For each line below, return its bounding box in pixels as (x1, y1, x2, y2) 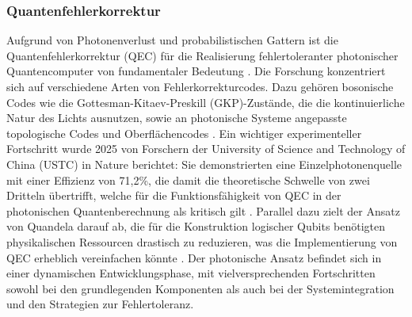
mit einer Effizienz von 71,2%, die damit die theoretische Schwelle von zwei (6, 171, 370, 188)
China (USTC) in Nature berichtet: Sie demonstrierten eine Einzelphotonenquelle (6, 155, 402, 172)
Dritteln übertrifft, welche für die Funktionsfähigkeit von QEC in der (6, 187, 341, 204)
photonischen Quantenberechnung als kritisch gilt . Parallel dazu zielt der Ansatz (6, 202, 400, 219)
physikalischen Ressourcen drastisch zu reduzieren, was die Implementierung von (6, 233, 398, 250)
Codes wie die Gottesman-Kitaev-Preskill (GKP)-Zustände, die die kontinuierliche (6, 94, 405, 110)
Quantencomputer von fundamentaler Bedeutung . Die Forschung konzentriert (6, 63, 386, 79)
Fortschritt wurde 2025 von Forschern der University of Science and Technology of (6, 140, 406, 157)
